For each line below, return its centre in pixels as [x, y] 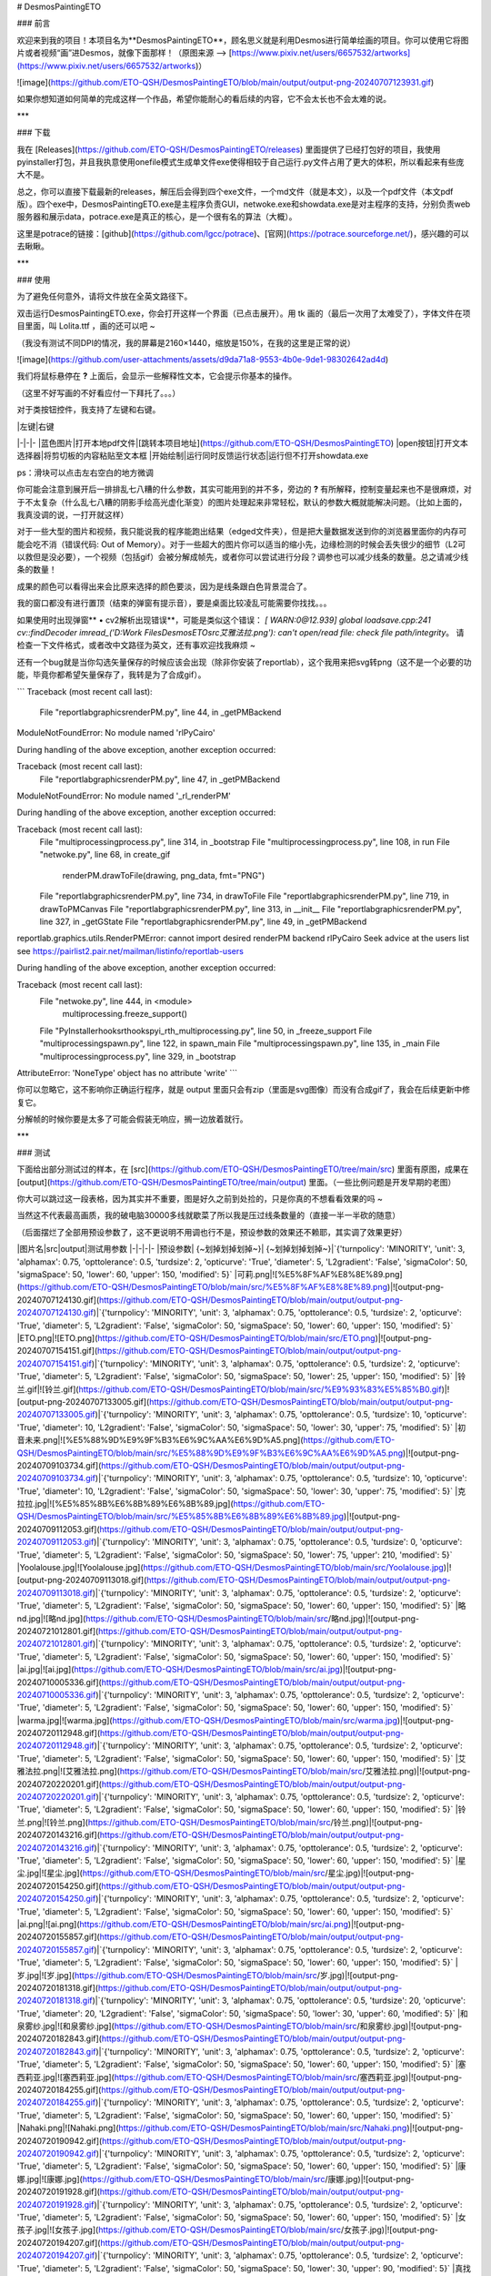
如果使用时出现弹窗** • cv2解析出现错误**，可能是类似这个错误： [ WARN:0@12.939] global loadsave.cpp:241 [224, 620]
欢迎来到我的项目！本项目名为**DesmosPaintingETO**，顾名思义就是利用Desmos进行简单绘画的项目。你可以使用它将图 [243, 40]
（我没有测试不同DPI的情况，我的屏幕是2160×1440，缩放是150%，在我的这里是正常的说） [186, 342]
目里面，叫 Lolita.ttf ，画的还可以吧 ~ [86, 326]
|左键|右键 [35, 426]
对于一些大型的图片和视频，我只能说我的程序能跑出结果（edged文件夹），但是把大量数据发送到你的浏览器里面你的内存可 [242, 532]
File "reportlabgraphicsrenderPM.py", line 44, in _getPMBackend [160, 712]
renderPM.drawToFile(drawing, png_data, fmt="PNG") [164, 875]
